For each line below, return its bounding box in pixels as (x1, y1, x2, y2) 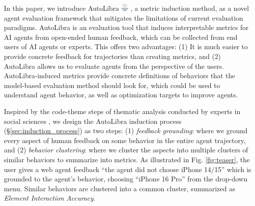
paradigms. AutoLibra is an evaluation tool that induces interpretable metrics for (4, 22, 249, 32)
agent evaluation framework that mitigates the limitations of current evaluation (4, 12, 243, 23)
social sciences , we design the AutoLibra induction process (4, 116, 182, 126)
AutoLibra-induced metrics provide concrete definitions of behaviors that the (4, 70, 235, 81)
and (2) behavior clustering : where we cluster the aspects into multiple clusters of (4, 145, 248, 155)
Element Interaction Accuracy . (4, 193, 95, 203)
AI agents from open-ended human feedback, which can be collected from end (4, 31, 238, 42)
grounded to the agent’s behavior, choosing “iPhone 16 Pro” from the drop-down (4, 174, 248, 184)
